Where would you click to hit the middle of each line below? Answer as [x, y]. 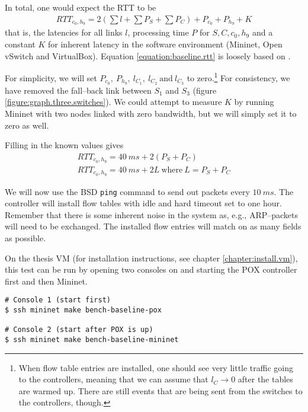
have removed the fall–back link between [78, 90]
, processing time [158, 32]
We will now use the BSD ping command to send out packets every [127, 191]
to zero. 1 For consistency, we [238, 77]
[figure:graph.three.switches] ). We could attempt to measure [113, 102]
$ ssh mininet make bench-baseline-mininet [92, 339]
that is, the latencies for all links [64, 32]
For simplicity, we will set [51, 77]
